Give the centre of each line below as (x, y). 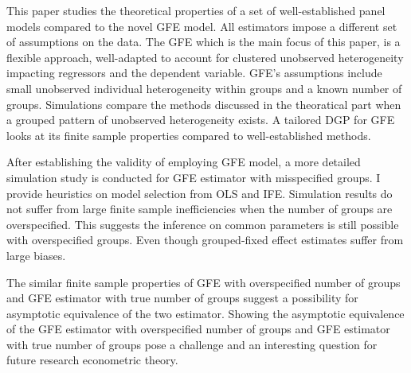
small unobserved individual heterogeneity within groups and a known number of (204, 88)
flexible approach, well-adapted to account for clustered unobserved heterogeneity (205, 57)
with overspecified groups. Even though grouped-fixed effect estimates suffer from (205, 240)
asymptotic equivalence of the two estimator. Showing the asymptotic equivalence (205, 313)
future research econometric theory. (92, 360)
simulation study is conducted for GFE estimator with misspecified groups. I (194, 177)
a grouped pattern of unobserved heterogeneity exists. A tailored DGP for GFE (201, 120)
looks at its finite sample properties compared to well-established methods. (189, 135)
